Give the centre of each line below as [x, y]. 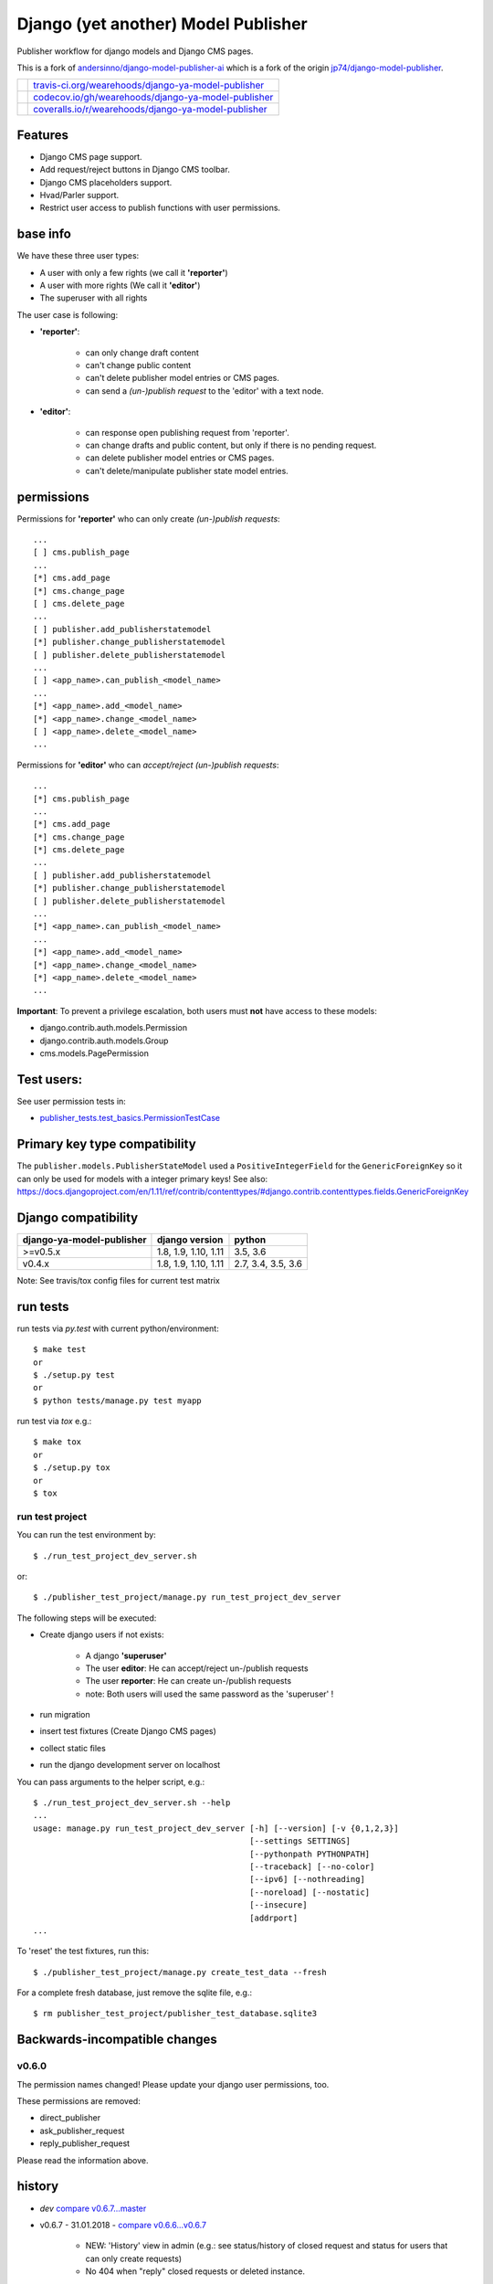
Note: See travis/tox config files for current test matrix [119, 1280]
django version [190, 1240]
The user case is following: [68, 314]
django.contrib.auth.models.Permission [114, 1028]
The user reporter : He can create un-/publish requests [189, 1681]
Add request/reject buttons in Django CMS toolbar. [135, 170]
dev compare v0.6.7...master [93, 2208]
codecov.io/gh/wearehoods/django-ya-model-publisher [153, 98]
